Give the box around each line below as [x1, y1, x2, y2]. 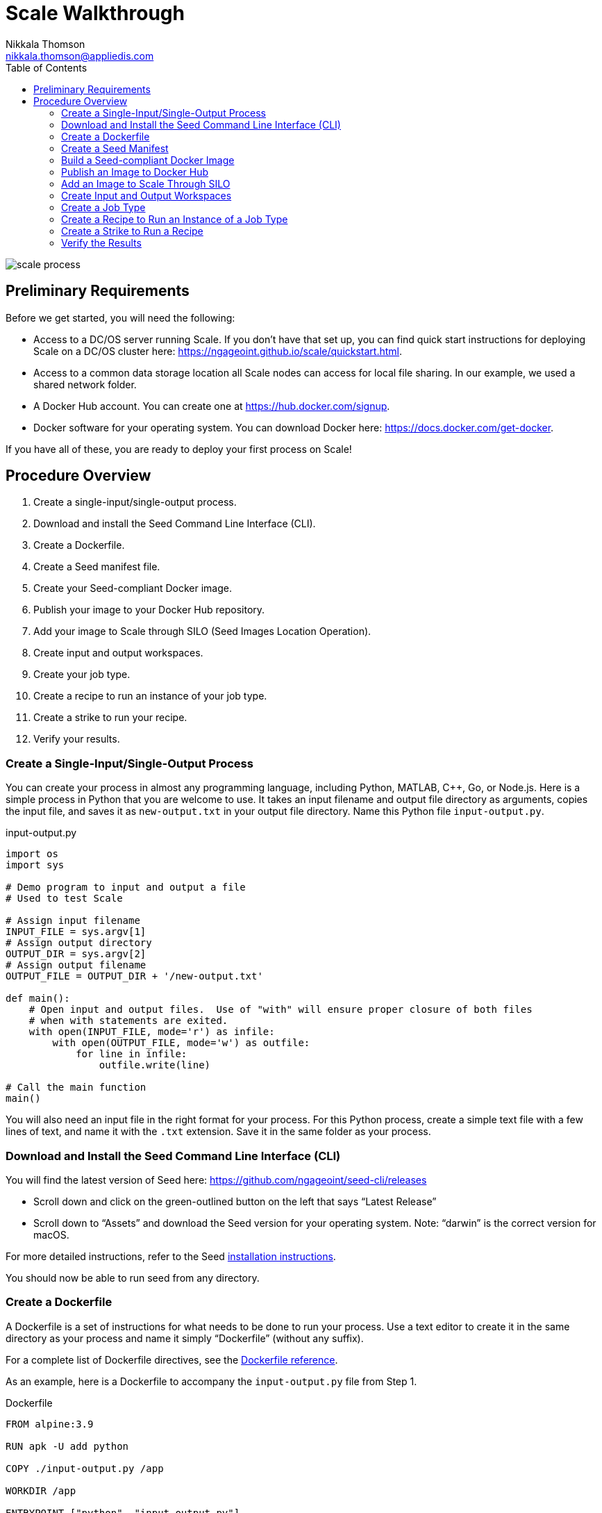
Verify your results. [33, 733, 120, 745]
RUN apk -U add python [6, 1440, 129, 1452]
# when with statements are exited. [28, 1015, 228, 1027]
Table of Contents [6, 61, 87, 74]
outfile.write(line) [99, 1059, 211, 1071]
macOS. [33, 1228, 69, 1241]
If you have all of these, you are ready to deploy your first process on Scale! [6, 443, 352, 455]
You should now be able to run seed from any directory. [6, 1271, 260, 1284]
